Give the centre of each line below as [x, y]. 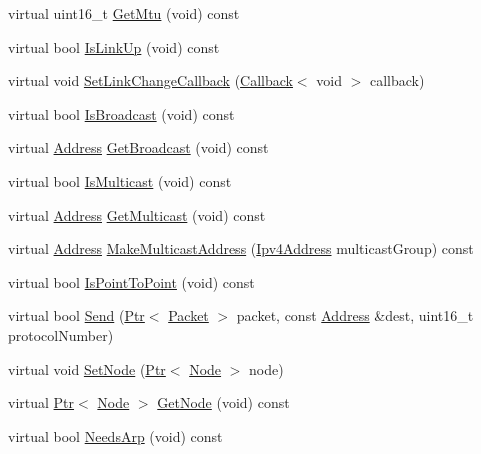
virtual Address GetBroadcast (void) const [138, 147]
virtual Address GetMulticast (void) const [137, 214]
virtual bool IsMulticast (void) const [120, 180]
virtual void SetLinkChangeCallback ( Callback [150, 80]
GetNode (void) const [223, 402]
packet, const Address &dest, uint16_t [355, 315]
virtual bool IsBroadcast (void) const [121, 113]
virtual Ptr [41, 402]
